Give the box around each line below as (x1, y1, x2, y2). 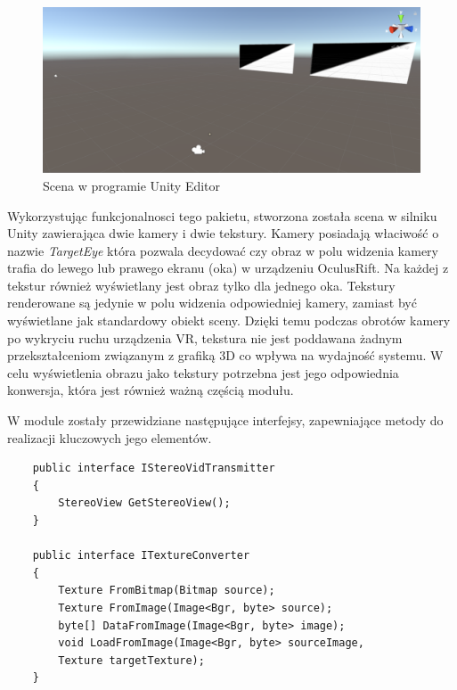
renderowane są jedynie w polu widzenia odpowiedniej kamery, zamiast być (7, 293, 417, 312)
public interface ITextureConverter (32, 549, 250, 563)
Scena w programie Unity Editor (43, 176, 221, 194)
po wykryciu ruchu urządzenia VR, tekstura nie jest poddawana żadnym (7, 328, 403, 347)
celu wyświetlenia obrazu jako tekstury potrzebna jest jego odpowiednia (7, 363, 399, 382)
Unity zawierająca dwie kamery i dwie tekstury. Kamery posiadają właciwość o (7, 224, 439, 242)
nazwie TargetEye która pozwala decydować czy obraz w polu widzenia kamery (7, 241, 438, 259)
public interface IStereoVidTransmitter (32, 462, 275, 475)
